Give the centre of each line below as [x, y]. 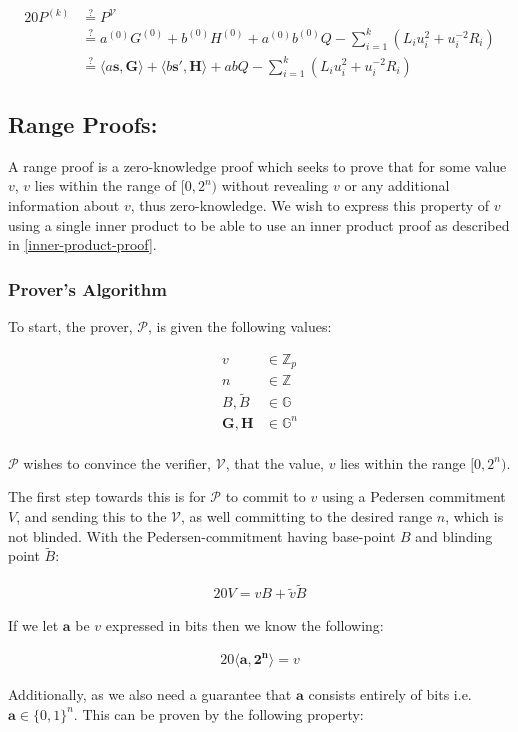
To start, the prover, [70, 325]
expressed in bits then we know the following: [244, 625]
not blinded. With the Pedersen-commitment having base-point [202, 535]
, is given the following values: [240, 325]
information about [64, 204]
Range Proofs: [83, 123]
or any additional [397, 185]
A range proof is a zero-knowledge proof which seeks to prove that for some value [257, 165]
